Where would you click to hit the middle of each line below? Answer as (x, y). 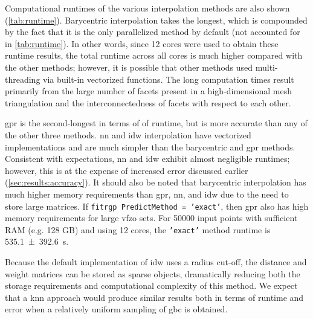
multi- (266, 67)
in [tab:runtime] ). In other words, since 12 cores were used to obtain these (142, 43)
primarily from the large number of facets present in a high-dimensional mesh (148, 91)
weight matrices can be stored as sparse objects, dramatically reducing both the (153, 273)
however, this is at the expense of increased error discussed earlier (127, 170)
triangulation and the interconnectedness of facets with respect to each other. (148, 102)
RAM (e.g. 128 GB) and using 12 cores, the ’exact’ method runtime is (138, 229)
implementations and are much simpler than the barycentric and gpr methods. (150, 147)
